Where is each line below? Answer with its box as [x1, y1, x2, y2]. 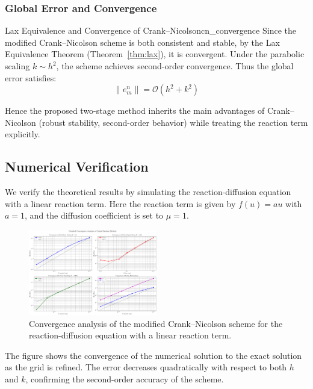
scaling [5, 60, 30, 72]
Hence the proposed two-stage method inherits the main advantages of [5, 104, 265, 117]
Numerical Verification [5, 157, 149, 176]
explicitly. [5, 128, 40, 140]
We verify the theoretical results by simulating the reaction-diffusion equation [5, 185, 291, 198]
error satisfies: [5, 71, 57, 84]
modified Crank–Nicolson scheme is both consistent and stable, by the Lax [5, 36, 280, 48]
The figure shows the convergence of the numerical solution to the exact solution [5, 349, 302, 361]
